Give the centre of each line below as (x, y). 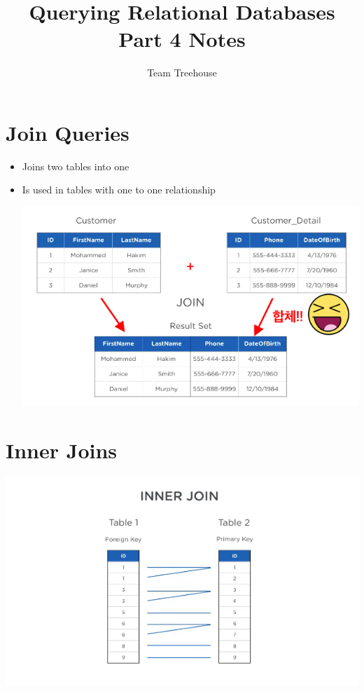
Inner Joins (62, 450)
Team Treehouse (182, 73)
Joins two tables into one (76, 166)
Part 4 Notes (182, 39)
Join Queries (68, 132)
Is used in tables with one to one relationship (119, 190)
